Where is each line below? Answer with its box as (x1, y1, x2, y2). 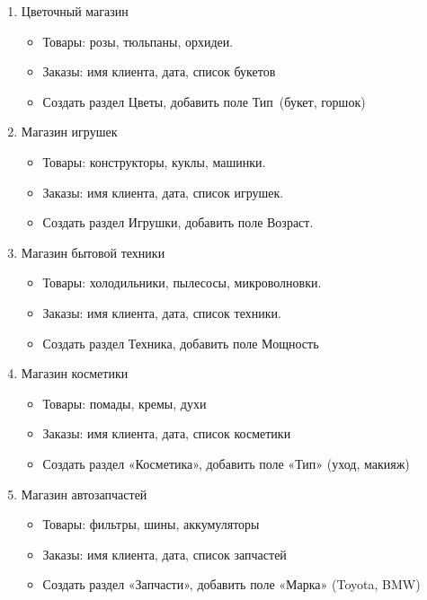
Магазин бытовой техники (21, 243, 165, 261)
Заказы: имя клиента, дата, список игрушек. (42, 182, 284, 201)
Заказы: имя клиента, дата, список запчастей (42, 544, 287, 563)
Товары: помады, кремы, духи (42, 393, 207, 412)
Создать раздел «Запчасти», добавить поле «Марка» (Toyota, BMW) (42, 575, 421, 594)
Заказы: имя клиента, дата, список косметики (42, 424, 291, 443)
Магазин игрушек (21, 122, 118, 141)
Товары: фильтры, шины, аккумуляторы (42, 515, 260, 534)
